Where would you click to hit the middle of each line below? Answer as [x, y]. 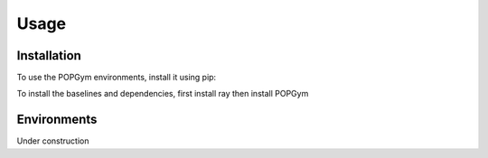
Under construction [53, 141]
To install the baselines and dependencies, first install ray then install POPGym [163, 94]
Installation [49, 56]
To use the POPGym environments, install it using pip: [117, 78]
